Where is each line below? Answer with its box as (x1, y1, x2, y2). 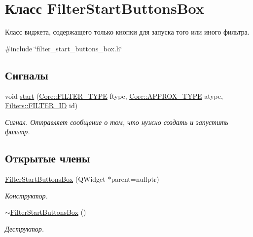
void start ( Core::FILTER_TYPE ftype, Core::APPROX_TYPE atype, (5, 90, 223, 101)
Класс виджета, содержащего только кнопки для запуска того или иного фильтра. (5, 27, 250, 37)
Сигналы (5, 67, 48, 82)
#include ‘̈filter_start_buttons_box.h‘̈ (5, 43, 122, 53)
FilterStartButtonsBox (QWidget (5, 174, 106, 184)
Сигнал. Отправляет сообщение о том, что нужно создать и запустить (5, 117, 228, 127)
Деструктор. (5, 223, 44, 234)
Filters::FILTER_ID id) (5, 100, 78, 111)
